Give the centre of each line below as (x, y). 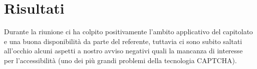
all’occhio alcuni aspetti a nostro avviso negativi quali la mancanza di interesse (124, 51)
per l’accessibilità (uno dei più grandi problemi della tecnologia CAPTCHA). (121, 60)
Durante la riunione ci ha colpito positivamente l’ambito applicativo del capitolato (128, 32)
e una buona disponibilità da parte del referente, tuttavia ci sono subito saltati (123, 41)
